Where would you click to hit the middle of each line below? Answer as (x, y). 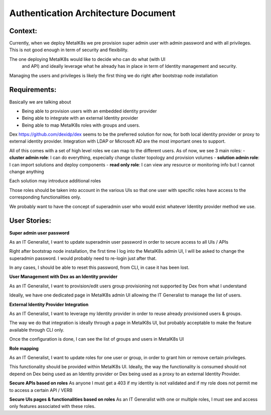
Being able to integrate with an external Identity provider (80, 118)
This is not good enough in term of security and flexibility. (69, 50)
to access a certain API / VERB (41, 390)
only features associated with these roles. (52, 406)
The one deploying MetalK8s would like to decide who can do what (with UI (87, 59)
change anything (27, 172)
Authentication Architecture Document (92, 13)
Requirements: (33, 90)
